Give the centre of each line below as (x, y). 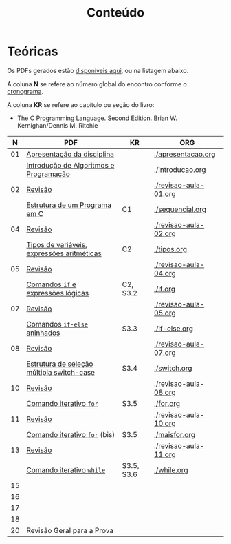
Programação (48, 174)
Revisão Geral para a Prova (70, 530)
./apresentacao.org (185, 154)
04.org (165, 273)
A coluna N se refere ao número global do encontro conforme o (97, 84)
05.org (165, 313)
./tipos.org (170, 249)
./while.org (171, 469)
